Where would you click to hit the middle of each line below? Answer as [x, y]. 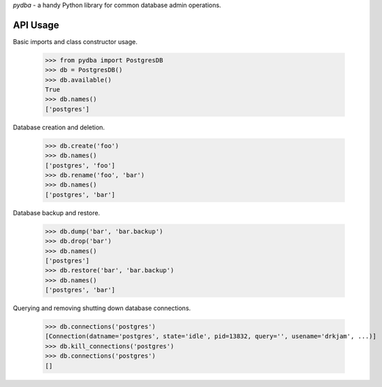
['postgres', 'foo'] [80, 165]
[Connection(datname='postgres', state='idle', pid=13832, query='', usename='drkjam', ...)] [211, 336]
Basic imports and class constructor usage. [75, 41]
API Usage [36, 25]
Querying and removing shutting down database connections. [102, 308]
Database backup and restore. [57, 212]
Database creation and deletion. [59, 127]
